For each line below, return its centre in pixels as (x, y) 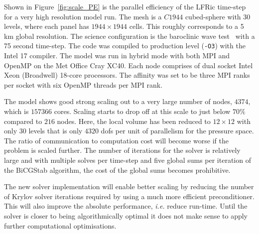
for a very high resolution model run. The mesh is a (83, 16)
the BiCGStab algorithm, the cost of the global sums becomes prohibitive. (117, 170)
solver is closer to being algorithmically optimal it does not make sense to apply (126, 215)
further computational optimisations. (60, 225)
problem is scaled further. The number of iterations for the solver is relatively (122, 150)
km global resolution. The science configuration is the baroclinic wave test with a (129, 36)
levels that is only (56, 131)
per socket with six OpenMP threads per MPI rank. (83, 84)
